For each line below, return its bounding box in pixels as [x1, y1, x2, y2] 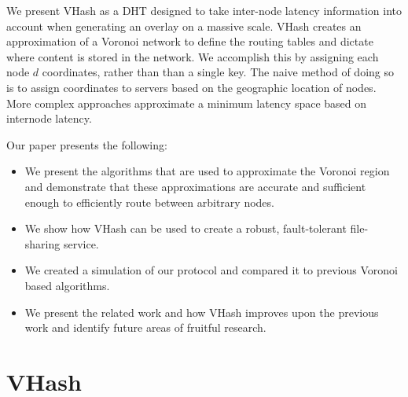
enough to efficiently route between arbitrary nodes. [24, 193, 274, 210]
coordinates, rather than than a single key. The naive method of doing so [42, 64, 394, 80]
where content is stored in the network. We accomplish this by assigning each [6, 48, 379, 64]
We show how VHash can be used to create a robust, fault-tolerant [24, 220, 347, 237]
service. [63, 235, 99, 252]
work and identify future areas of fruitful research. [24, 319, 266, 336]
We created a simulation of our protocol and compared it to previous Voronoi [24, 262, 398, 278]
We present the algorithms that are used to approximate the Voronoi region [24, 163, 390, 179]
